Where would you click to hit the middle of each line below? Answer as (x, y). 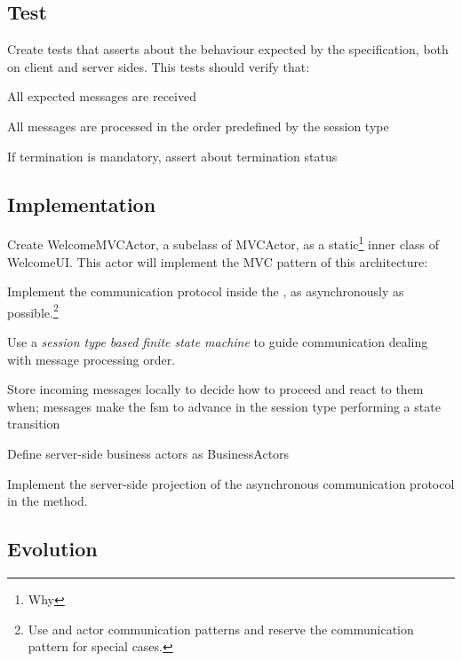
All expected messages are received (102, 96)
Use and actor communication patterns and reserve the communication (221, 629)
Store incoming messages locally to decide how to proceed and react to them (215, 389)
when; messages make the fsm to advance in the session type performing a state (224, 406)
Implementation (82, 204)
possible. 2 (33, 311)
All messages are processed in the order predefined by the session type (198, 126)
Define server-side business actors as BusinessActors (148, 454)
